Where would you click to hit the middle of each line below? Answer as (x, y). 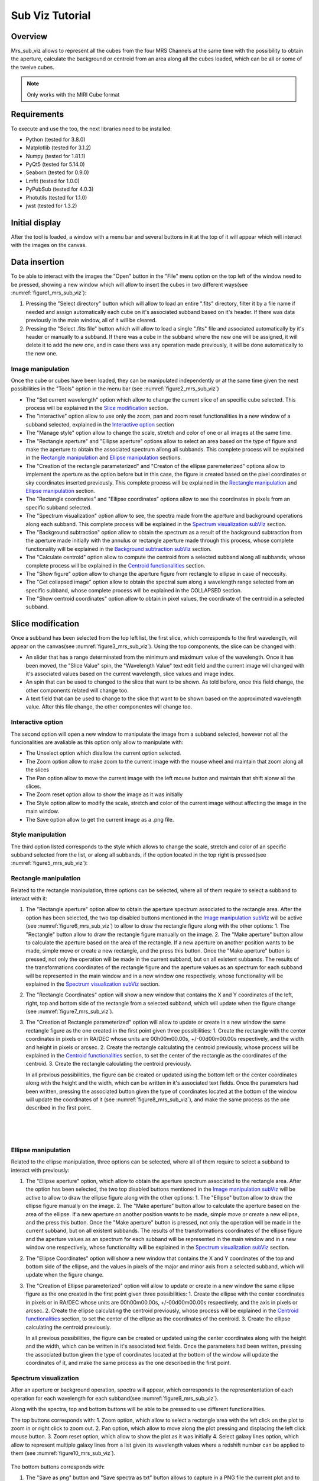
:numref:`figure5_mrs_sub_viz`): (49, 863)
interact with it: (29, 898)
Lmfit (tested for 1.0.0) (53, 181)
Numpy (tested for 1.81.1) (56, 156)
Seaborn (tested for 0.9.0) (57, 172)
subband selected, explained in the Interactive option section (100, 424)
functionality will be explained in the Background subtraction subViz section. (119, 549)
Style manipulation (39, 835)
